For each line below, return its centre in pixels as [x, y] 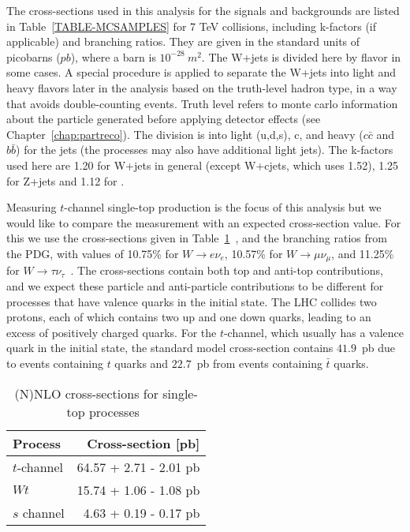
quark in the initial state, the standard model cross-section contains [170, 348]
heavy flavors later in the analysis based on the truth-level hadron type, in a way [202, 87]
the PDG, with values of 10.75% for [93, 253]
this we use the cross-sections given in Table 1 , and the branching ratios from [197, 238]
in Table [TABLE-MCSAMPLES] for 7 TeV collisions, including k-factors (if [192, 26]
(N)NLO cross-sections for [86, 393]
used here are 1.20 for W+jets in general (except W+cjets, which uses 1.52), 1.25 [203, 165]
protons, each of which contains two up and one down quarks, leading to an [189, 317]
